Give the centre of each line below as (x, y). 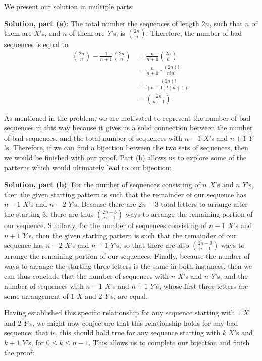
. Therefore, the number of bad (194, 33)
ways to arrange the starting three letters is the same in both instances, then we (128, 266)
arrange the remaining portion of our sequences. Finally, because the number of (127, 256)
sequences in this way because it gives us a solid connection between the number (128, 128)
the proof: (19, 352)
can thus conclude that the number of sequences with (87, 276)
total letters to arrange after (204, 204)
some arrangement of (36, 296)
